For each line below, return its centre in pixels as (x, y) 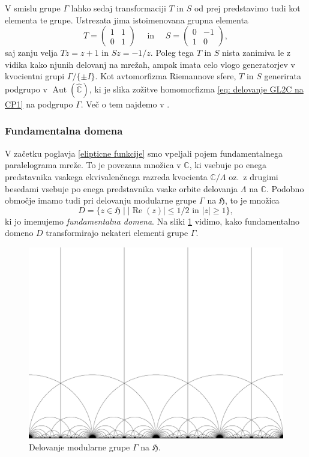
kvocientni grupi (35, 76)
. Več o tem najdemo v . (125, 104)
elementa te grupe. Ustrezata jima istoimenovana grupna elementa (127, 20)
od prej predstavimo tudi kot (247, 8)
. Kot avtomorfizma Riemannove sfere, (166, 76)
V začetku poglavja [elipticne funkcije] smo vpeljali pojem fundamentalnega (144, 153)
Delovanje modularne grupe (79, 446)
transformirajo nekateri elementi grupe (117, 233)
